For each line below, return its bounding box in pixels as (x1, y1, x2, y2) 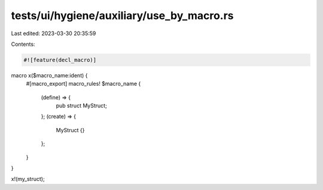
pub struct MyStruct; (56, 102, 107, 110)
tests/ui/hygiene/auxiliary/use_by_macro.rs (11, 9, 234, 22)
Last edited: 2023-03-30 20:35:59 (11, 30, 96, 37)
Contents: (11, 41, 35, 48)
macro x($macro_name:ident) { (11, 71, 88, 79)
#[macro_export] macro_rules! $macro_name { (26, 80, 141, 88)
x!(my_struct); (11, 176, 45, 183)
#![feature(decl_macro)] (23, 57, 97, 63)
